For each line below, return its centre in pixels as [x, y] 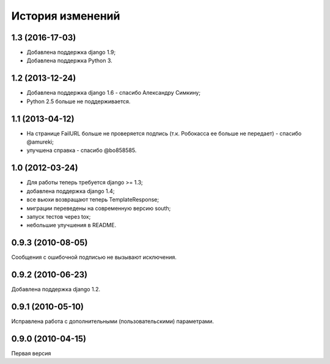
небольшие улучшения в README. [71, 225]
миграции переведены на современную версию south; [99, 208]
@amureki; [40, 142]
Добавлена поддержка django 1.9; [71, 53]
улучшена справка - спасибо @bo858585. [82, 150]
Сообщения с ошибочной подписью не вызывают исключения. [94, 257]
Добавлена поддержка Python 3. [69, 60]
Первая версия [31, 353]
